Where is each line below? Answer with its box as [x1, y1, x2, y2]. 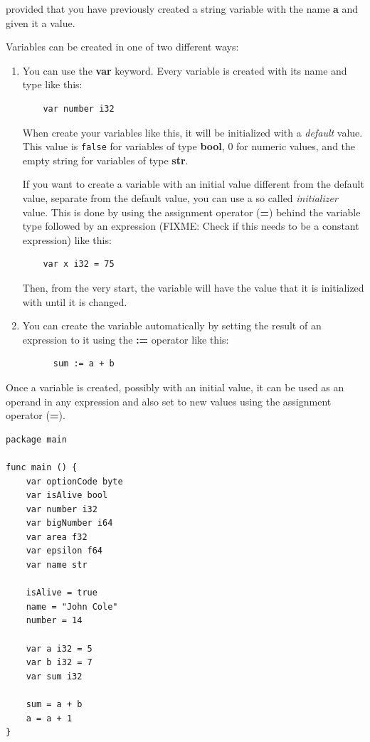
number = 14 [26, 615, 83, 626]
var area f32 [26, 531, 88, 542]
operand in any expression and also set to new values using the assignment [6, 393, 332, 408]
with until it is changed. [22, 294, 127, 309]
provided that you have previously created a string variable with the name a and [6, 1, 359, 16]
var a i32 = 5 [26, 643, 92, 654]
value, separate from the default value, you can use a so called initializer [22, 191, 338, 205]
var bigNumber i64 [26, 518, 113, 529]
